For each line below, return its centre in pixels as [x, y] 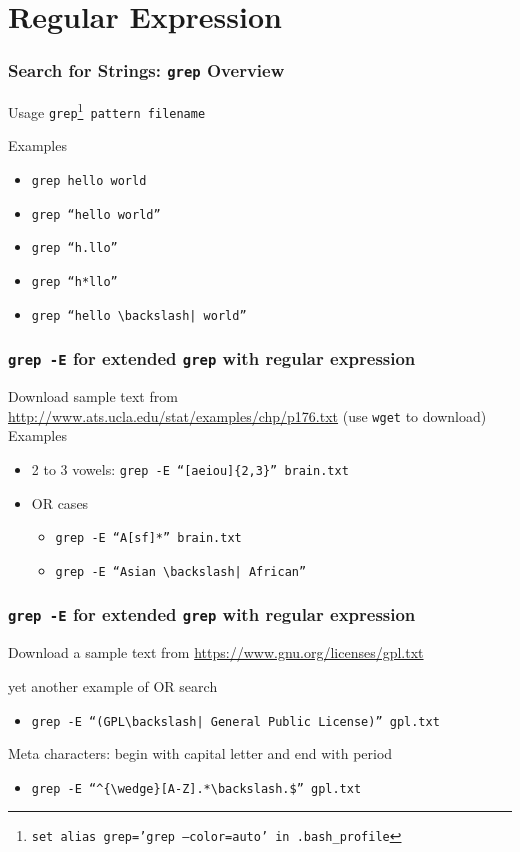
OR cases [60, 502]
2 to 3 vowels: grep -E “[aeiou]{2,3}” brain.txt [190, 468]
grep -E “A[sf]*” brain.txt [148, 538]
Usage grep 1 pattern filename [107, 110]
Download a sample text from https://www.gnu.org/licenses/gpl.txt [216, 652]
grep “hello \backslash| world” [139, 315]
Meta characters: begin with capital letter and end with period [200, 753]
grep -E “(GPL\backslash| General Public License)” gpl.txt [235, 721]
